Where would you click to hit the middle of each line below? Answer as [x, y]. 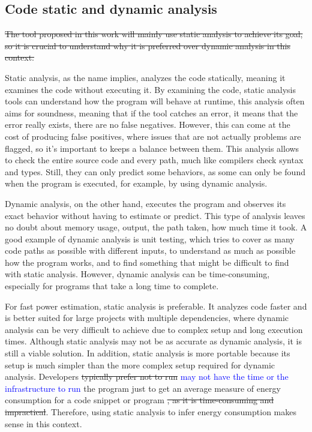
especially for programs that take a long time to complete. [112, 286]
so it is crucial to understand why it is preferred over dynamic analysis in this [148, 45]
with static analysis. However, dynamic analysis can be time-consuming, [137, 274]
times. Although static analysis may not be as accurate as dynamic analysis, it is [153, 341]
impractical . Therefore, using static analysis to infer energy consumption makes [151, 412]
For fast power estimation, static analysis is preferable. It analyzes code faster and [156, 306]
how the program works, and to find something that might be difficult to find [147, 262]
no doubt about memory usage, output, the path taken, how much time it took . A [156, 227]
